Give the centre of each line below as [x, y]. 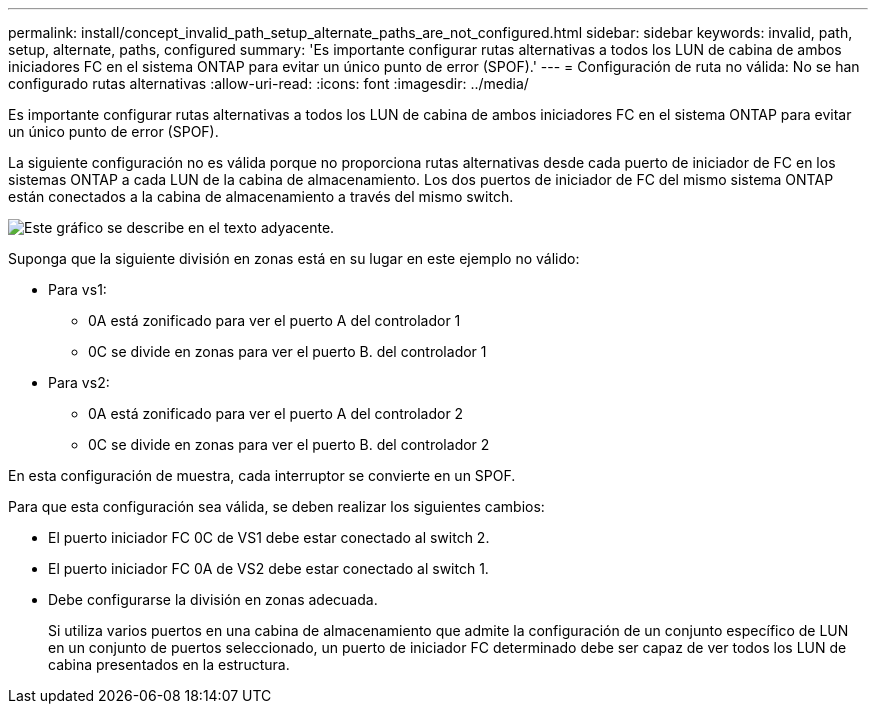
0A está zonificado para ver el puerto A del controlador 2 [276, 413]
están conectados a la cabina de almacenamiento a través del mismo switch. [261, 196]
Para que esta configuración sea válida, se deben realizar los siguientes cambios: [276, 506]
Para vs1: [77, 289]
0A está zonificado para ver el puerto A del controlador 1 [274, 320]
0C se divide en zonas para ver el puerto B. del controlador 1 [287, 351]
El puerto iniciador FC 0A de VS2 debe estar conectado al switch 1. [268, 568]
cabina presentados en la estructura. [169, 664]
